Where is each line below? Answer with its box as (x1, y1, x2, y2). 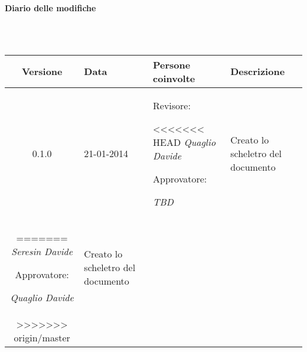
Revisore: (153, 98, 191, 112)
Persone (153, 57, 191, 71)
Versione (21, 64, 63, 79)
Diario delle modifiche (5, 2, 96, 14)
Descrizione (230, 64, 285, 79)
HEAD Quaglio (153, 135, 216, 149)
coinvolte (153, 71, 195, 85)
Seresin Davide (11, 244, 73, 258)
